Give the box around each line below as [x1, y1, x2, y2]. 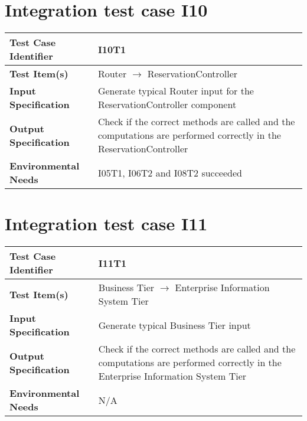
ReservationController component [97, 97, 237, 112]
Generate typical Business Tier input [98, 318, 251, 332]
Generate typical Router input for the [97, 84, 254, 98]
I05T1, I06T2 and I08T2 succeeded [97, 165, 242, 180]
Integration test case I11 [5, 211, 208, 236]
